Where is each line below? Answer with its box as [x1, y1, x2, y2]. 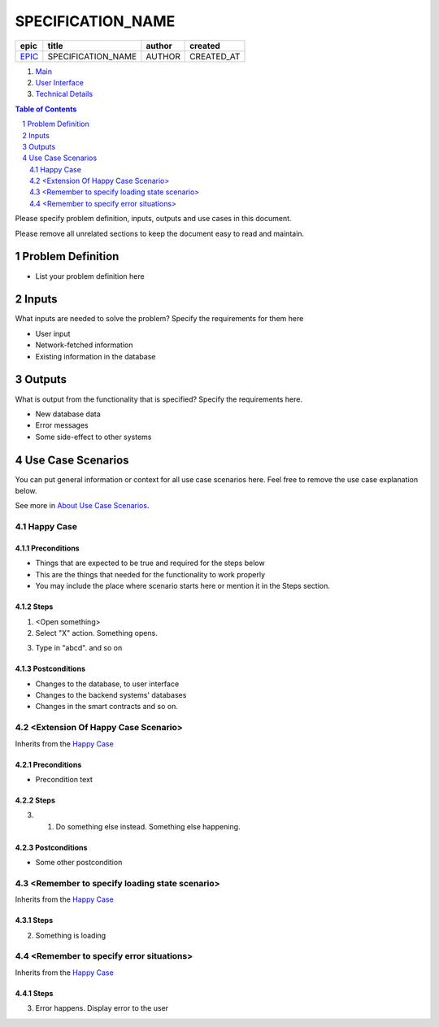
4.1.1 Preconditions [15, 543, 80, 553]
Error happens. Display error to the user [35, 1003, 169, 1013]
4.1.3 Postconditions [15, 664, 85, 674]
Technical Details [35, 89, 93, 99]
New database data [35, 409, 101, 419]
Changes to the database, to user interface [35, 679, 180, 689]
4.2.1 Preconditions [15, 759, 82, 769]
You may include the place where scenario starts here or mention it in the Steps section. [35, 581, 331, 591]
